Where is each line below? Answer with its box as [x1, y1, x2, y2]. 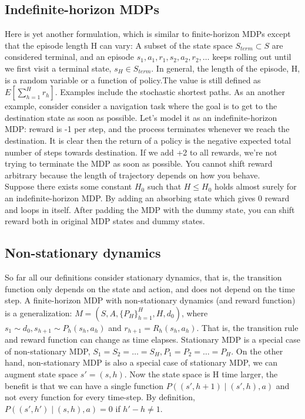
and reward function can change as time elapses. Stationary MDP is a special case [5, 333, 300, 346]
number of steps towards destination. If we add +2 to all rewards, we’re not [5, 146, 277, 158]
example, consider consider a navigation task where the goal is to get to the [5, 100, 277, 112]
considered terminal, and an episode [5, 50, 134, 63]
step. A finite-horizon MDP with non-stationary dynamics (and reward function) [5, 294, 296, 306]
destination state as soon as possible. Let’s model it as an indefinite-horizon [5, 111, 277, 123]
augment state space [5, 367, 78, 380]
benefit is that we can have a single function [5, 379, 164, 391]
